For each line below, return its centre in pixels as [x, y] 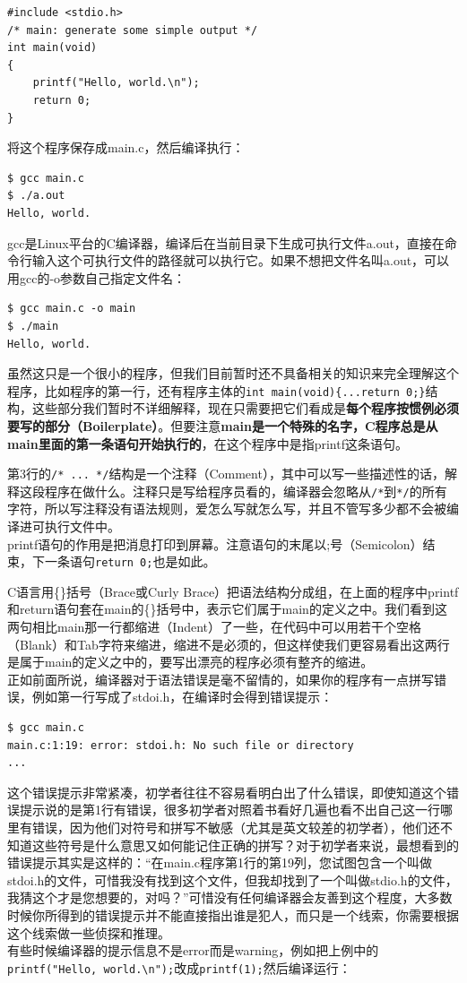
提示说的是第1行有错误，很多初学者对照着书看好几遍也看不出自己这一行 [229, 810]
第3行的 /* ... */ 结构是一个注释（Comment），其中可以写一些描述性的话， [226, 474]
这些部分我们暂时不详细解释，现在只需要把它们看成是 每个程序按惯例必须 [245, 408]
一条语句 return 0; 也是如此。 [130, 561]
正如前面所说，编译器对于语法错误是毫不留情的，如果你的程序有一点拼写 [221, 679]
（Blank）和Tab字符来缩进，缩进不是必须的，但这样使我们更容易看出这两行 [229, 644]
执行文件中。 [82, 526]
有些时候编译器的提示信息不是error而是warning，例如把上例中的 [193, 950]
